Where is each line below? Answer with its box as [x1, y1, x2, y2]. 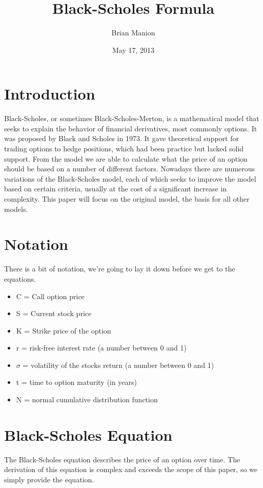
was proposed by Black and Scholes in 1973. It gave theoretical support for [4, 133, 239, 144]
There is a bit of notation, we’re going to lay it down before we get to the [4, 263, 235, 274]
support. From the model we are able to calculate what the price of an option [4, 153, 248, 164]
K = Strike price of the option [16, 325, 111, 336]
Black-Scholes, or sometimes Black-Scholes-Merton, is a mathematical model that [4, 113, 259, 124]
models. [4, 203, 28, 214]
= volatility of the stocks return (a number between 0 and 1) [23, 359, 214, 370]
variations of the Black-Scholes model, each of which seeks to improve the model [4, 173, 256, 184]
